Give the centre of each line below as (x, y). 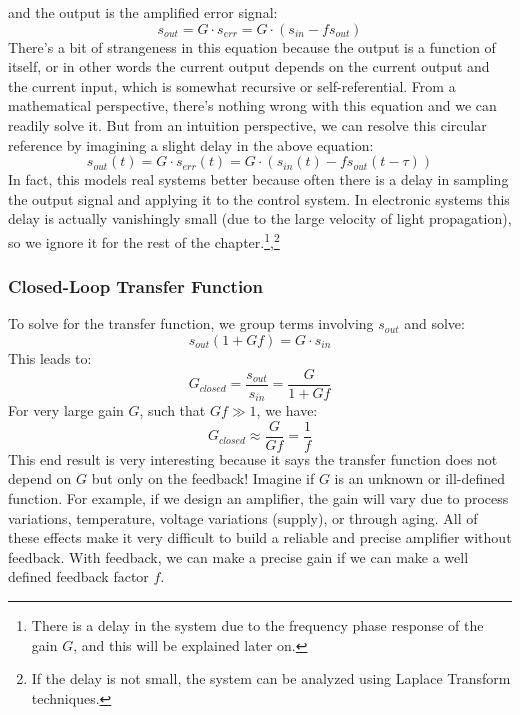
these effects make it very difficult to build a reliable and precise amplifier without (260, 537)
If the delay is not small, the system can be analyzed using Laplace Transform (271, 678)
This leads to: (50, 358)
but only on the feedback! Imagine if (203, 478)
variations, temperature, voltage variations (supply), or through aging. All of (243, 517)
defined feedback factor (78, 576)
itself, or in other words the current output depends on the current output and (249, 66)
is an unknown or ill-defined (420, 478)
